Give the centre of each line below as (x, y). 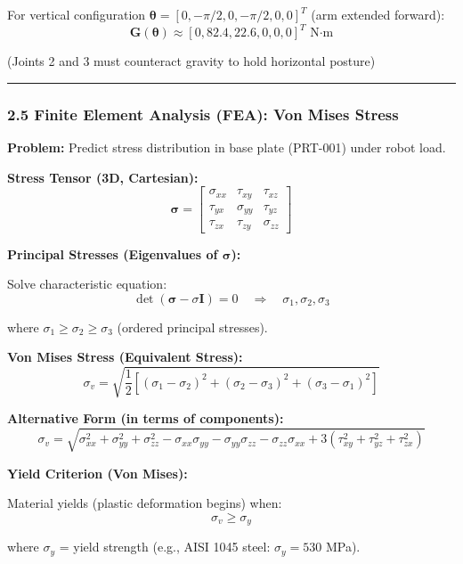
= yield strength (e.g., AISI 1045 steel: (165, 547)
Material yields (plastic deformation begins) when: (145, 503)
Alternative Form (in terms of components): (146, 418)
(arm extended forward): (378, 14)
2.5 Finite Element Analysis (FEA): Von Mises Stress (203, 114)
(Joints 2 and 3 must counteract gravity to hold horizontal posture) (191, 61)
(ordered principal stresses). (192, 327)
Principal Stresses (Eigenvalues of (113, 253)
